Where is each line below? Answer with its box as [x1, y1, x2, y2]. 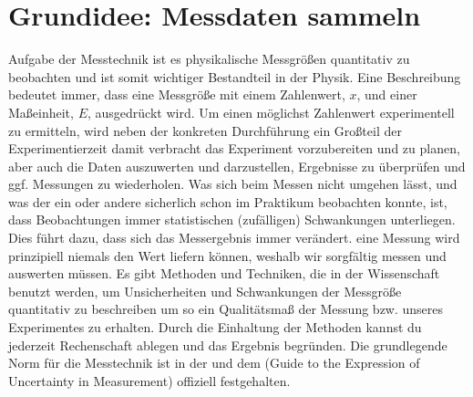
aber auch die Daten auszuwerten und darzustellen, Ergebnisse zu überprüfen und [8, 156, 466, 175]
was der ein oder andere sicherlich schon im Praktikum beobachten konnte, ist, [8, 192, 447, 211]
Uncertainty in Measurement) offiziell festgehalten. [8, 371, 291, 390]
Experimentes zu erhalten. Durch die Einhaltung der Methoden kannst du [8, 318, 422, 337]
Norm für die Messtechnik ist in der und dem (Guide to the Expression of [8, 353, 420, 372]
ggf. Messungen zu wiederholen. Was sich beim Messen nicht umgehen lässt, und [8, 174, 458, 193]
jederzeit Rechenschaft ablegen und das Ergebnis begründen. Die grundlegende [8, 335, 447, 354]
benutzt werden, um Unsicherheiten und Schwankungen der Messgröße [8, 281, 402, 300]
